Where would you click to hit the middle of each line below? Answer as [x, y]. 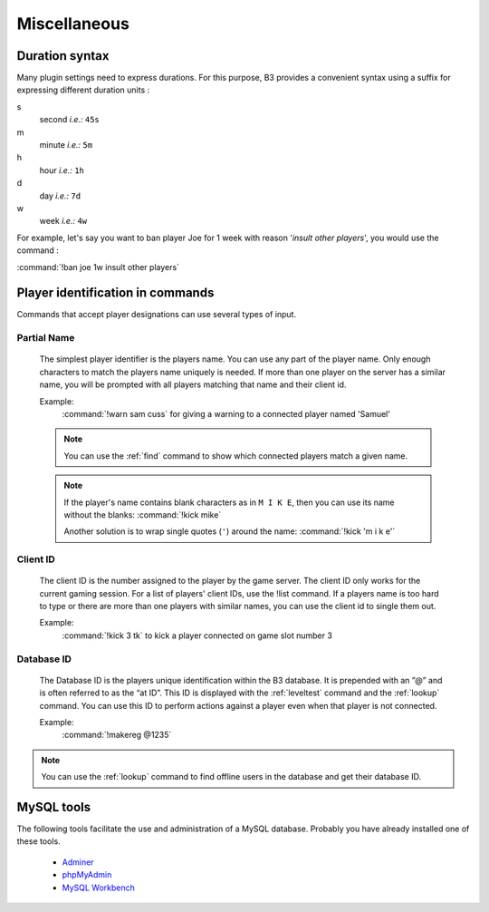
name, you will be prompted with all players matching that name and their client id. [193, 384]
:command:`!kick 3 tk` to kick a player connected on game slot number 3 [197, 635]
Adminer [78, 862]
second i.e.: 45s [69, 120]
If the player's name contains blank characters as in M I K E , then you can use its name [229, 502]
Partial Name [46, 338]
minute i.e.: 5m [66, 145]
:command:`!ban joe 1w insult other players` [98, 267]
